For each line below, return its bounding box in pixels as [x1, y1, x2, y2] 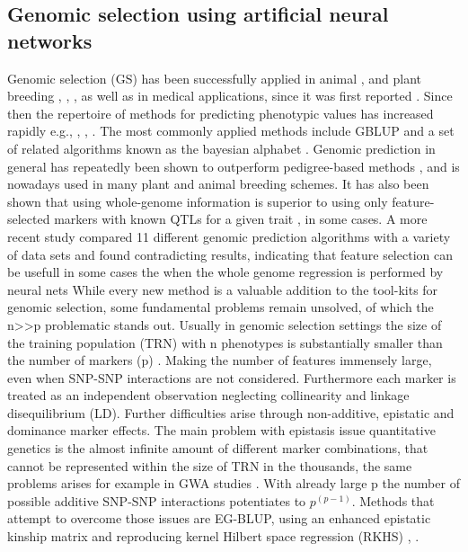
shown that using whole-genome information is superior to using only [7, 191, 388, 210]
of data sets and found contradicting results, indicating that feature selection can [7, 245, 453, 263]
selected [7, 209, 50, 228]
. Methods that [351, 491, 435, 510]
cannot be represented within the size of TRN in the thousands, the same [7, 456, 412, 475]
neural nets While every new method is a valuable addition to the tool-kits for [7, 280, 438, 298]
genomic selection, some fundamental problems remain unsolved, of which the [7, 298, 434, 316]
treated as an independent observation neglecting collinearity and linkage [7, 386, 410, 405]
